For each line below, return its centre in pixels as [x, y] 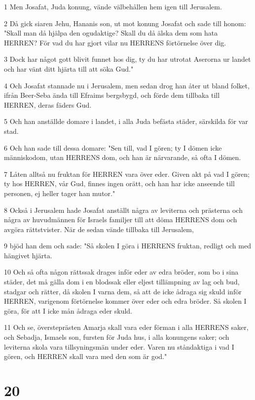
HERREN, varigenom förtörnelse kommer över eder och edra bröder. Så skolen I [125, 301]
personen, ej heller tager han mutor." [60, 193]
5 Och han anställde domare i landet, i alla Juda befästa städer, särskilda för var [126, 121]
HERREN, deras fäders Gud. [48, 104]
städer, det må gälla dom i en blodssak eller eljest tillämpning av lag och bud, [122, 282]
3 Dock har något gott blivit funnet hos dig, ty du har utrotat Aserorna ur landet [127, 59]
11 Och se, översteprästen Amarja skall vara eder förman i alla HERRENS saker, [126, 327]
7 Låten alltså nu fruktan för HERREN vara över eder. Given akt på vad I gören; [127, 174]
